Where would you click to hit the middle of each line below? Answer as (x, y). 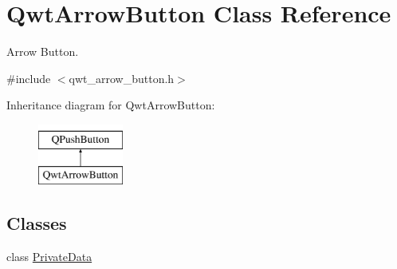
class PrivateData (49, 257)
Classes (37, 223)
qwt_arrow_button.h (122, 78)
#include (29, 78)
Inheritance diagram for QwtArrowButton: (111, 105)
